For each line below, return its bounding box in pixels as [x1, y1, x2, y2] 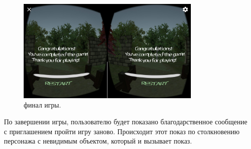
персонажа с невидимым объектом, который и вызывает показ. [4, 136, 192, 146]
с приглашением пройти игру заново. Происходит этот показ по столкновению [4, 126, 240, 136]
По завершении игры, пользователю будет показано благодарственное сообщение [4, 116, 248, 126]
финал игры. [24, 100, 61, 110]
